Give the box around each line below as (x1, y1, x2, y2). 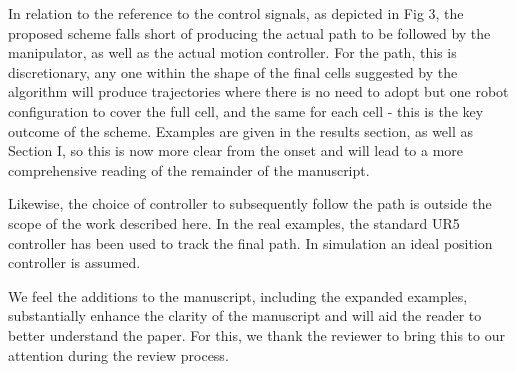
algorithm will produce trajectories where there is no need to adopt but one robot (8, 81, 509, 102)
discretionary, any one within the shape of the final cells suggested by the (8, 61, 458, 82)
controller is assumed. (8, 252, 141, 273)
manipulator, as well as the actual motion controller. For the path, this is (8, 42, 457, 63)
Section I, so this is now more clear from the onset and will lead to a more (8, 140, 464, 161)
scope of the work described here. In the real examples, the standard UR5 (8, 212, 460, 233)
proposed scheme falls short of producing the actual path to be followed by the (8, 22, 491, 43)
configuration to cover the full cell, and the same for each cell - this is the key (8, 100, 484, 121)
